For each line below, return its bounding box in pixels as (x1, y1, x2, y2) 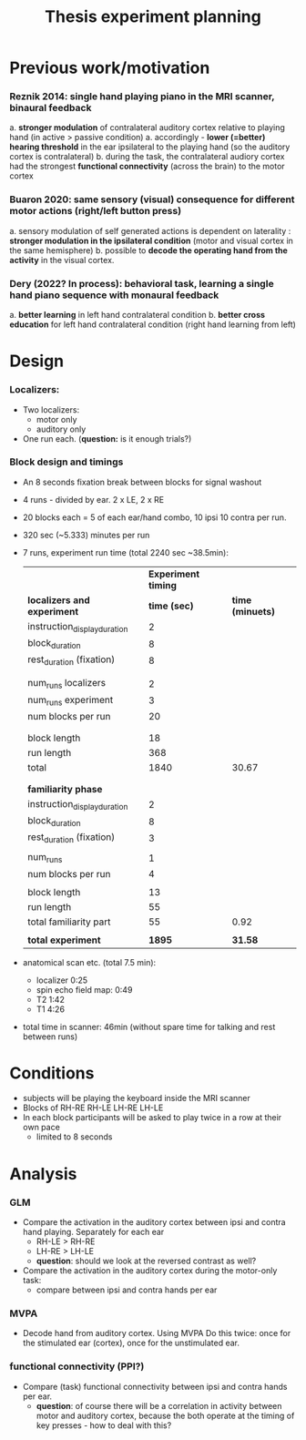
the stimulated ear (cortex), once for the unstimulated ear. (22, 1337, 240, 1349)
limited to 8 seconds (36, 1131, 113, 1142)
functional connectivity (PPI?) (9, 1360, 145, 1373)
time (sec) (148, 599, 194, 612)
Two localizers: (22, 403, 80, 415)
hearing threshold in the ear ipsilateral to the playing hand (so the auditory (9, 141, 291, 152)
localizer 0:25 (36, 975, 88, 986)
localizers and (26, 594, 90, 607)
